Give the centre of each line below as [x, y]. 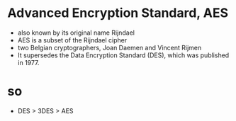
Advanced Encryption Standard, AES [118, 13]
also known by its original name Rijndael [76, 33]
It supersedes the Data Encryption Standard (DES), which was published [123, 55]
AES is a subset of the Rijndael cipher [72, 40]
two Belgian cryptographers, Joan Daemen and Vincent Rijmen [109, 47]
